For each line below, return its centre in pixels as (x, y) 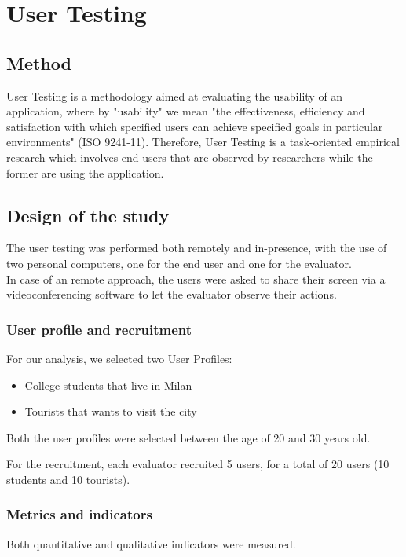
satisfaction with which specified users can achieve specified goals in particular (195, 126)
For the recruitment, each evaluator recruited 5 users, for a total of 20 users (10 (198, 464)
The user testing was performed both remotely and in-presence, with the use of (197, 248)
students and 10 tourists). (68, 479)
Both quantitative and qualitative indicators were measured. (151, 543)
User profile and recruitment (99, 329)
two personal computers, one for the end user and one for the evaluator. (179, 263)
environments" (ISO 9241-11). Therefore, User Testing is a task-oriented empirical (203, 142)
